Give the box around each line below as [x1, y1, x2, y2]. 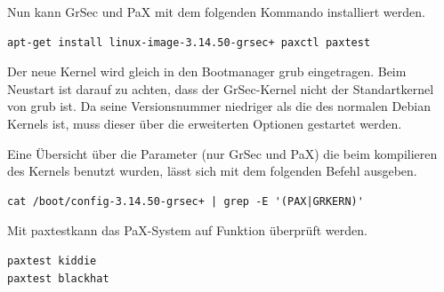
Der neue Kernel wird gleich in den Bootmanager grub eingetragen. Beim [7, 62, 407, 81]
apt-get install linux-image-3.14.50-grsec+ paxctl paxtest [7, 36, 371, 49]
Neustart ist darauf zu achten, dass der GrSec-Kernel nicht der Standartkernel [7, 79, 434, 98]
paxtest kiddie [7, 254, 97, 267]
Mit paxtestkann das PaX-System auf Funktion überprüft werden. [7, 221, 367, 240]
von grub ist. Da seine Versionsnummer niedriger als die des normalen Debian [7, 97, 431, 115]
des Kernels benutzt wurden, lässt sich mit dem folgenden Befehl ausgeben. [7, 162, 417, 180]
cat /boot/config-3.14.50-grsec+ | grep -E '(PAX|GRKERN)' [7, 194, 364, 208]
